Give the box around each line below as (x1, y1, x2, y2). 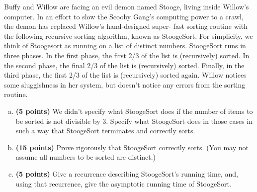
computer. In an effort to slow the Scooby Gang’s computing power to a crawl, (4, 11, 244, 21)
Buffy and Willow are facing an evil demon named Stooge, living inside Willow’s (4, 1, 249, 11)
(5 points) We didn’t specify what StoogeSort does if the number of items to (15, 105, 253, 116)
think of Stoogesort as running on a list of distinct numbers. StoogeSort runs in (4, 40, 246, 51)
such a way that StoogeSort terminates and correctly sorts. (15, 125, 195, 136)
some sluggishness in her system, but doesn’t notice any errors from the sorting (4, 79, 246, 90)
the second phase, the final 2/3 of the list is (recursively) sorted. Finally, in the (4, 60, 245, 70)
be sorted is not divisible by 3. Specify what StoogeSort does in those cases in (15, 115, 253, 126)
